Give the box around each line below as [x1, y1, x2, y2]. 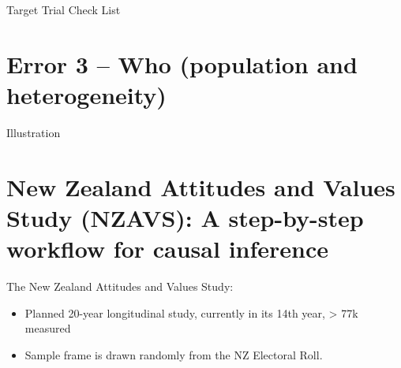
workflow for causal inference [6, 232, 329, 265]
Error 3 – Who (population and [6, 47, 358, 80]
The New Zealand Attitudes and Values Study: [6, 278, 234, 294]
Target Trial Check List [6, 2, 121, 17]
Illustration [6, 124, 61, 140]
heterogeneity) [6, 78, 167, 110]
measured [24, 320, 71, 336]
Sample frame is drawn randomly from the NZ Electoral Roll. [24, 346, 323, 362]
